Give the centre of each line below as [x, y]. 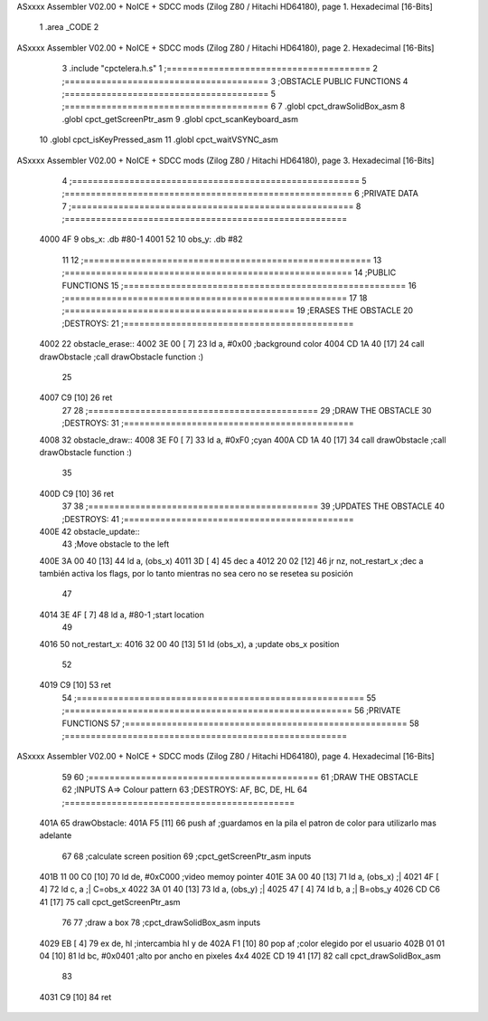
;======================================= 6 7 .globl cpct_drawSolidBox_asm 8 [234, 106]
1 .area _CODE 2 [69, 27]
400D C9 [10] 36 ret [77, 493]
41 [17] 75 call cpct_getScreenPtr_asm [110, 902]
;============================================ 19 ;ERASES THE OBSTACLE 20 [238, 310]
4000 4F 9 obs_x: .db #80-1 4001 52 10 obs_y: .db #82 [141, 239]
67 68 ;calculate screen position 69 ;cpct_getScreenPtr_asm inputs [187, 856]
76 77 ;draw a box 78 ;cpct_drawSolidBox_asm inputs [161, 922]
